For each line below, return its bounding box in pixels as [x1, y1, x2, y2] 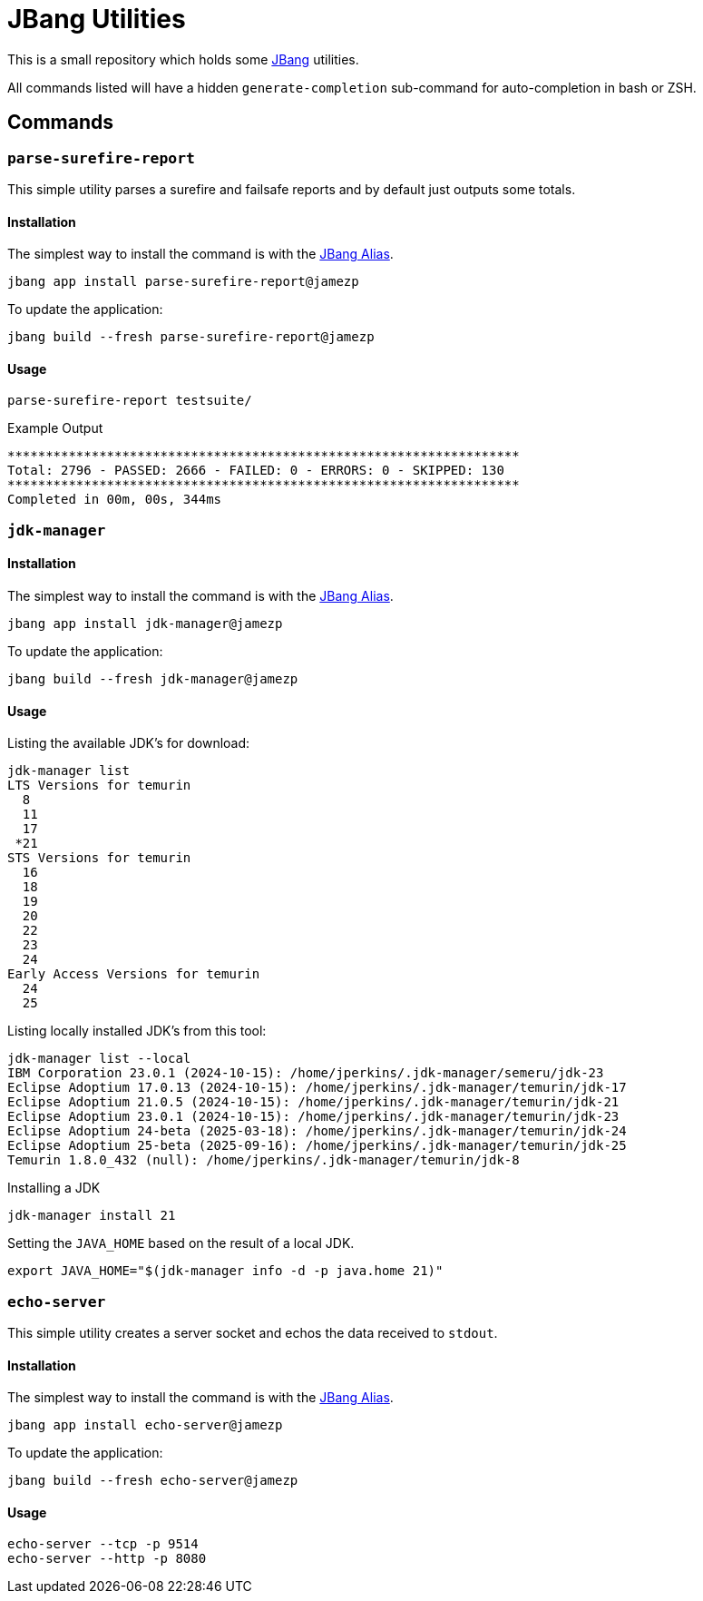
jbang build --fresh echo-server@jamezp [7, 1473, 298, 1488]
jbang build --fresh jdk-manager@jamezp [7, 672, 298, 686]
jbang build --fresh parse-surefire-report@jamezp [7, 329, 375, 345]
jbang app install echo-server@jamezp [7, 1418, 283, 1433]
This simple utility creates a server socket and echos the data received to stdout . [7, 1324, 498, 1341]
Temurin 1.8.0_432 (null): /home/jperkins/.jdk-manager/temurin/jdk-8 [7, 1153, 520, 1168]
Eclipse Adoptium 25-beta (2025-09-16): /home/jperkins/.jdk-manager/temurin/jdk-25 [7, 1138, 627, 1154]
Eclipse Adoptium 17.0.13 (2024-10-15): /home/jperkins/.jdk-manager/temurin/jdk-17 [7, 1080, 627, 1095]
